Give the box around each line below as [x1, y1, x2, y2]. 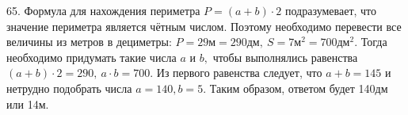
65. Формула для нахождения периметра [6, 2, 200, 18]
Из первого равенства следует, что [156, 64, 322, 81]
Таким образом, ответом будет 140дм [209, 79, 388, 96]
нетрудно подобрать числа [6, 79, 132, 96]
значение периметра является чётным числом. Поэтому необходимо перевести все [6, 17, 402, 34]
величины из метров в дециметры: [6, 33, 172, 50]
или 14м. [6, 95, 49, 112]
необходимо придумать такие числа [6, 48, 177, 65]
